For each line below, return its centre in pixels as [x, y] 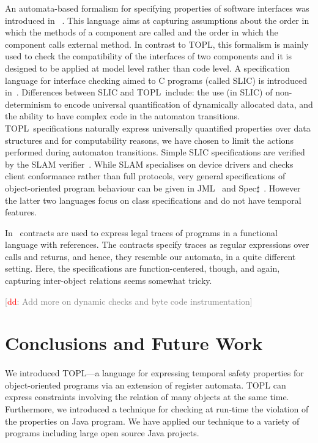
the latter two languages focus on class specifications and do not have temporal [153, 200]
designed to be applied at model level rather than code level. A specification [147, 68]
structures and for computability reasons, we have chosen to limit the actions [149, 140]
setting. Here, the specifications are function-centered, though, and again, [142, 268]
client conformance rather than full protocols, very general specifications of [145, 176]
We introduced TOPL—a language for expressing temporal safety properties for [154, 373]
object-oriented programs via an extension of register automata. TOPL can [146, 385]
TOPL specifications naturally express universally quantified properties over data [158, 128]
